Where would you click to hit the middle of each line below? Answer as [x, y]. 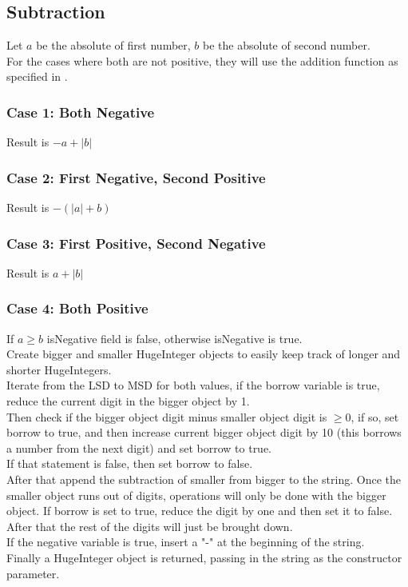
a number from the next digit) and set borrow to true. [139, 447]
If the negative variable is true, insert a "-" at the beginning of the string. [186, 542]
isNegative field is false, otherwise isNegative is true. [174, 338]
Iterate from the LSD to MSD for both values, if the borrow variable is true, [193, 385]
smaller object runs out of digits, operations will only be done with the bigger [196, 495]
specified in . [37, 76]
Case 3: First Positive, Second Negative [136, 243]
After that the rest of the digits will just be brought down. [150, 526]
